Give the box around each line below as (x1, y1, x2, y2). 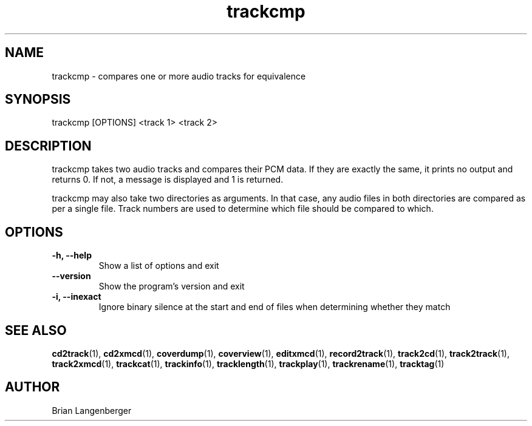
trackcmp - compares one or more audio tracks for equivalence (52, 70, 306, 81)
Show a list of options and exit (98, 260, 219, 271)
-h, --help (52, 250, 92, 261)
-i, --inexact (52, 291, 101, 302)
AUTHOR (5, 379, 60, 395)
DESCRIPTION (5, 138, 92, 154)
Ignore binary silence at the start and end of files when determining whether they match (98, 302, 451, 313)
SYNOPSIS (5, 92, 71, 107)
